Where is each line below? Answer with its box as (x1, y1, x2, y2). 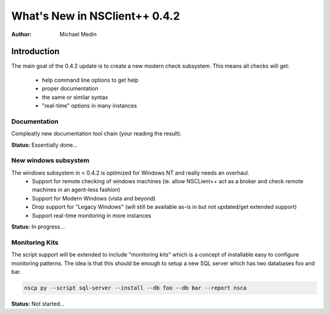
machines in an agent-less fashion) (32, 186, 120, 194)
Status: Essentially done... (11, 141, 78, 148)
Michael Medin (59, 31, 97, 38)
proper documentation (42, 85, 99, 92)
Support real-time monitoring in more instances (32, 211, 152, 219)
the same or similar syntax (42, 93, 108, 101)
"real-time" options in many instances (42, 102, 137, 109)
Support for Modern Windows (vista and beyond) (32, 194, 156, 202)
